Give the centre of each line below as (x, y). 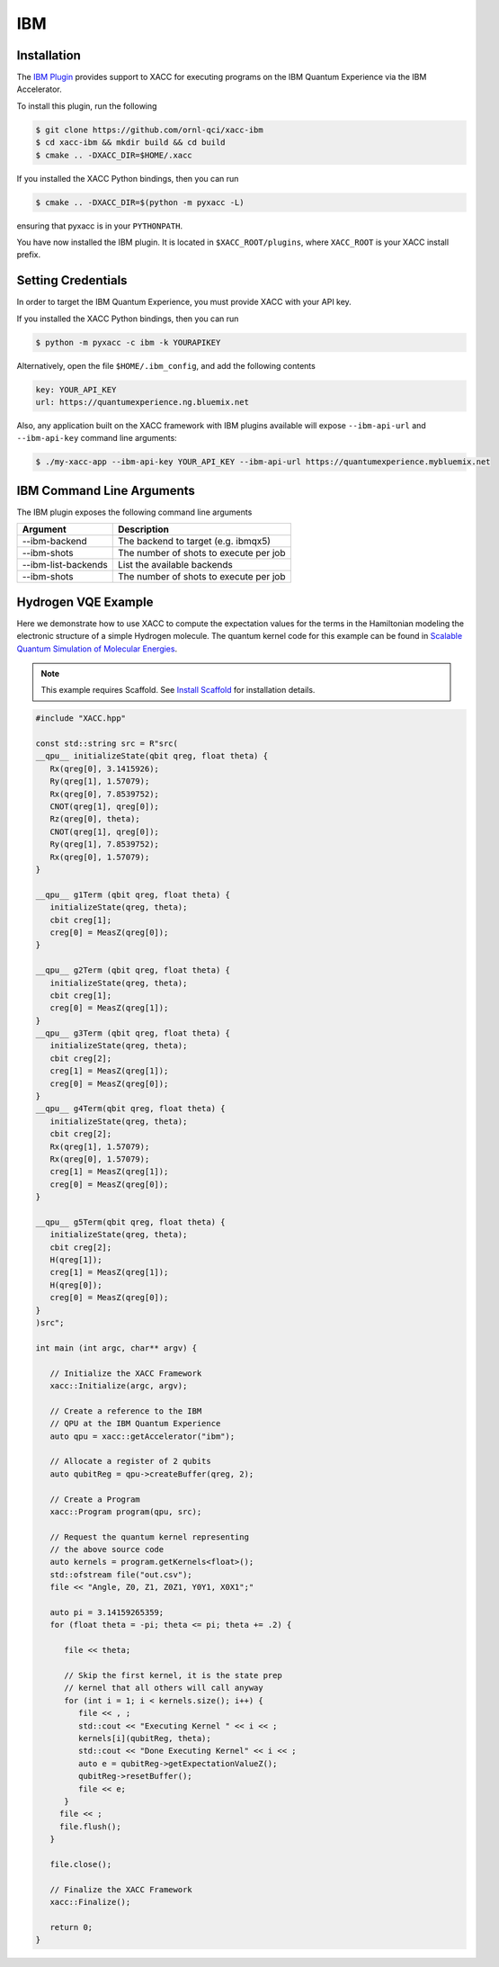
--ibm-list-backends (65, 565)
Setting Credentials (72, 280)
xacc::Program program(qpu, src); (126, 1511)
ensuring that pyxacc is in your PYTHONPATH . (100, 226)
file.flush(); (90, 1826)
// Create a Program (95, 1499)
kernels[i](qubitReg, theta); (144, 1738)
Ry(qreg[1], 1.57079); (100, 781)
